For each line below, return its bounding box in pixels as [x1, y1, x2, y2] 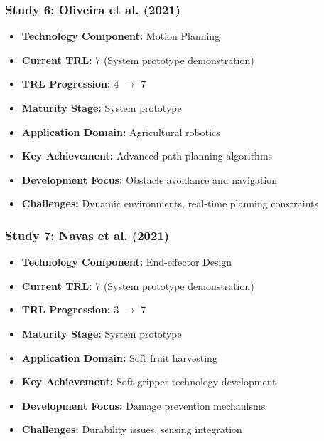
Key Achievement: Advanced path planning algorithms [21, 148, 273, 163]
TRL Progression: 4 [21, 76, 119, 91]
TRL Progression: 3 [21, 302, 119, 317]
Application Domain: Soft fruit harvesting [21, 350, 217, 365]
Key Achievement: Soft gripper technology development [21, 374, 276, 389]
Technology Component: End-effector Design [21, 254, 232, 269]
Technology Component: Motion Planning [21, 28, 220, 43]
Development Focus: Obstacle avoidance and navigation [21, 172, 278, 187]
